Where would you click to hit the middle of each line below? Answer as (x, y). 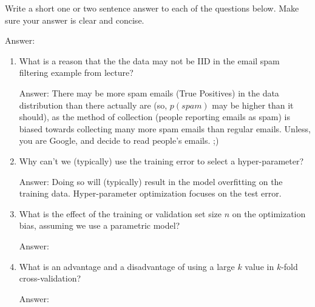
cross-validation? (50, 278)
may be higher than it (253, 105)
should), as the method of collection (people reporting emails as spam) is (154, 117)
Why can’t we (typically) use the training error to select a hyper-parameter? (161, 160)
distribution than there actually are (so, (93, 105)
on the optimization (269, 213)
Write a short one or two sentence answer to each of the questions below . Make (152, 8)
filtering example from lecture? (76, 73)
